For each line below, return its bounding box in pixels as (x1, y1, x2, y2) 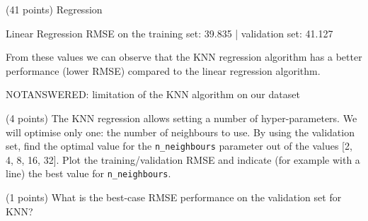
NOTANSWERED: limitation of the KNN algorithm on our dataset (6, 87, 300, 102)
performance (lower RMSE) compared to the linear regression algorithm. (6, 63, 321, 78)
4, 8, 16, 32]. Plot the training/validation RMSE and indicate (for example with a (6, 152, 360, 167)
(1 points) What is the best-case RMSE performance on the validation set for (6, 190, 342, 205)
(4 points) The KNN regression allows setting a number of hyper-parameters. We (6, 110, 357, 125)
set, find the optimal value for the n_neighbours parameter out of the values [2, (6, 138, 352, 153)
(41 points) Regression (6, 2, 103, 16)
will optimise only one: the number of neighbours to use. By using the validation (6, 124, 355, 139)
